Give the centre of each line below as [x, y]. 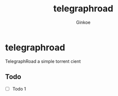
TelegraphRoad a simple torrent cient [43, 61]
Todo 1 [19, 89]
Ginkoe [83, 22]
